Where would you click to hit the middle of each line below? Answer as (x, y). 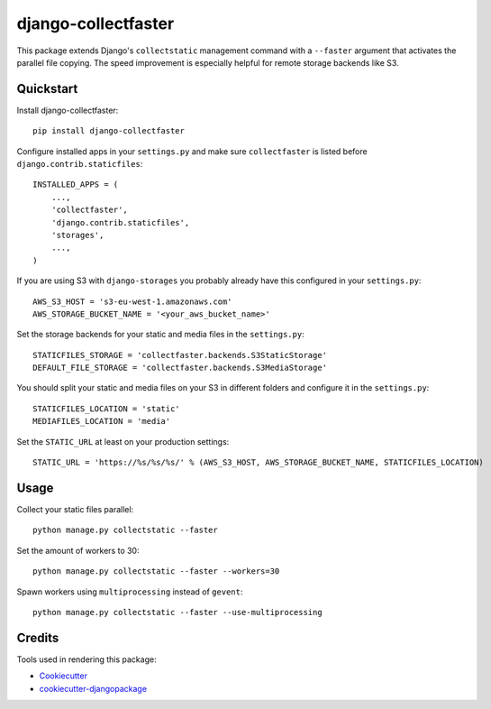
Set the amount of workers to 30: (78, 550)
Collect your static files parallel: (75, 509)
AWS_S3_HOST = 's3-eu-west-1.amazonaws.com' (133, 301)
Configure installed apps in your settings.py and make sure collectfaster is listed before (192, 151)
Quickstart (47, 89)
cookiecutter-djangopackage (93, 688)
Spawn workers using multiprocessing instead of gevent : (130, 592)
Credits (38, 637)
